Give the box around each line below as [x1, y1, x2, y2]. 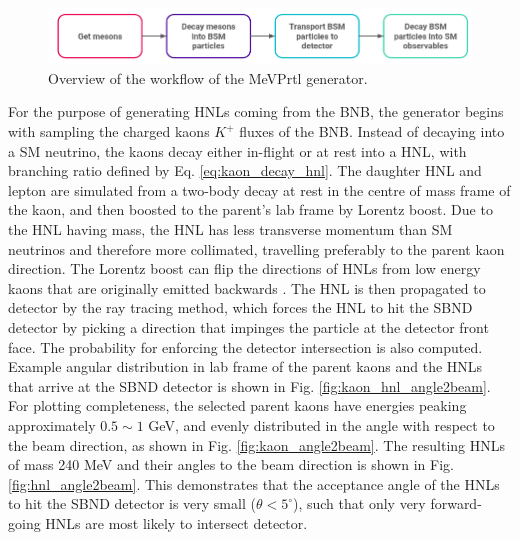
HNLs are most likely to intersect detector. [45, 512, 308, 533]
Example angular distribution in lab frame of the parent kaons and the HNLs [8, 356, 483, 377]
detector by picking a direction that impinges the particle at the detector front [8, 317, 489, 338]
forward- [430, 493, 482, 514]
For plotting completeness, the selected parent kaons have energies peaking [8, 395, 467, 416]
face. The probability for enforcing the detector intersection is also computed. [8, 336, 483, 357]
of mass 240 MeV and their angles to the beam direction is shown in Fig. [8, 454, 454, 475]
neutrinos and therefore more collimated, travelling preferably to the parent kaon [8, 238, 505, 259]
